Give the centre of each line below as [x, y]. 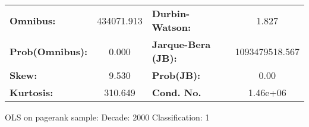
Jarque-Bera [181, 44]
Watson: [171, 27]
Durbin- [171, 13]
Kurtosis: [31, 92]
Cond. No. [176, 92]
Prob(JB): [176, 75]
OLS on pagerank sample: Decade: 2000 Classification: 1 [107, 117]
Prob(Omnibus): [49, 51]
